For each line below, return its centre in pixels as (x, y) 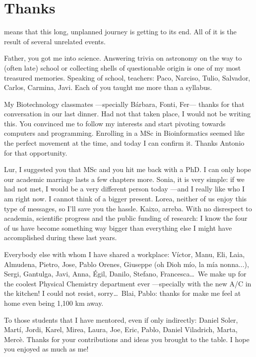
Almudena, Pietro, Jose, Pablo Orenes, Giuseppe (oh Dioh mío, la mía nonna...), (127, 264)
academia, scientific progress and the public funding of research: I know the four (126, 218)
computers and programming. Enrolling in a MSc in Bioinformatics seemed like (125, 133)
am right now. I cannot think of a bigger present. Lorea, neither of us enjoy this (126, 199)
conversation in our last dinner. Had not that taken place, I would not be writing (127, 114)
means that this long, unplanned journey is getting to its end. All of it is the (120, 32)
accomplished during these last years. (61, 237)
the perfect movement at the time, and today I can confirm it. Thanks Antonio (124, 143)
